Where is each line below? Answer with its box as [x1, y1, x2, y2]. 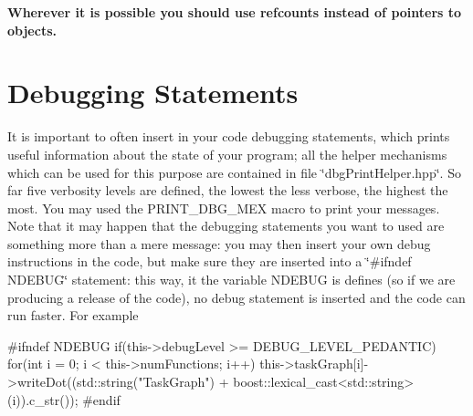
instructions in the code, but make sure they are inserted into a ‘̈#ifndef [7, 252, 412, 271]
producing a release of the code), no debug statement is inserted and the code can [7, 287, 466, 307]
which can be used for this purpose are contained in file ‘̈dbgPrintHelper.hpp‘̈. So [7, 162, 461, 182]
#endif [82, 390, 121, 409]
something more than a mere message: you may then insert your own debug [7, 234, 431, 253]
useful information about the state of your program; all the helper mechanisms [7, 144, 447, 163]
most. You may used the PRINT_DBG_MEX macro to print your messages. [7, 198, 440, 217]
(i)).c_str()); [7, 390, 79, 409]
